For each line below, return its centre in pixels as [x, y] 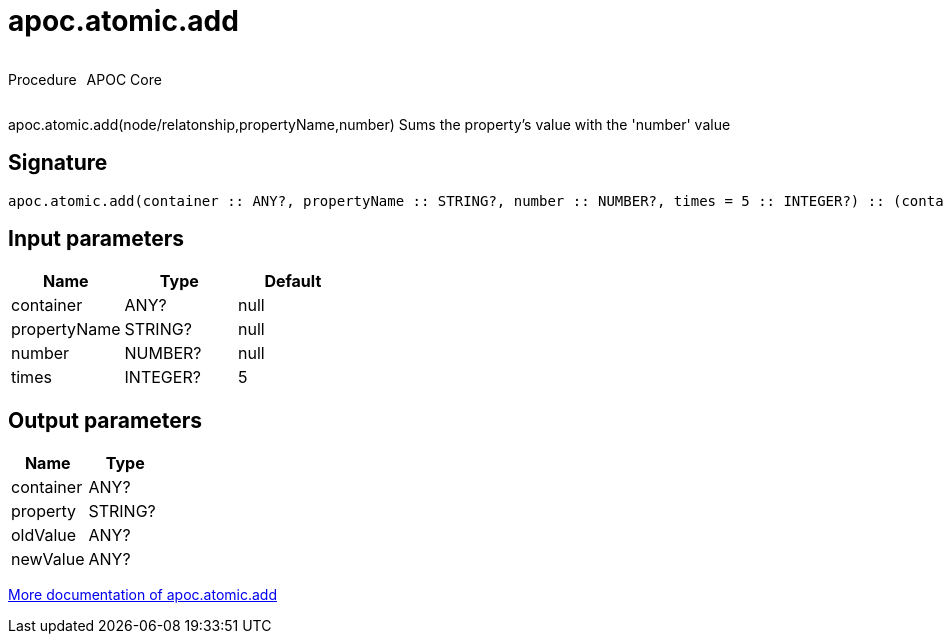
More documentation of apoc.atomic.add [142, 595]
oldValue [44, 535]
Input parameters [96, 239]
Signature [58, 163]
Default [293, 281]
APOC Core [124, 79]
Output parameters [105, 420]
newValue [48, 559]
